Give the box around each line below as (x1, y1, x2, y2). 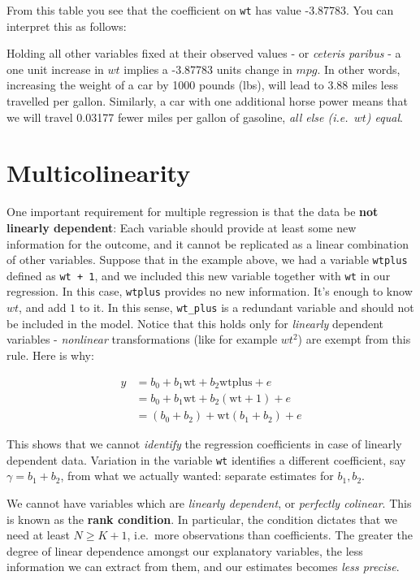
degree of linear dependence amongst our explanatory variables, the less (6, 542, 363, 559)
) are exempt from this (297, 331, 411, 348)
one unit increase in (6, 60, 104, 77)
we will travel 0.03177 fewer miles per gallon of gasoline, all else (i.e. (6, 108, 349, 125)
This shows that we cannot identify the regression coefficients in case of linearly (6, 435, 402, 452)
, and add (19, 299, 67, 316)
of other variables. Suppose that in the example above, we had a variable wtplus (6, 251, 408, 268)
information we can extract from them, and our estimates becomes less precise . (6, 558, 400, 575)
